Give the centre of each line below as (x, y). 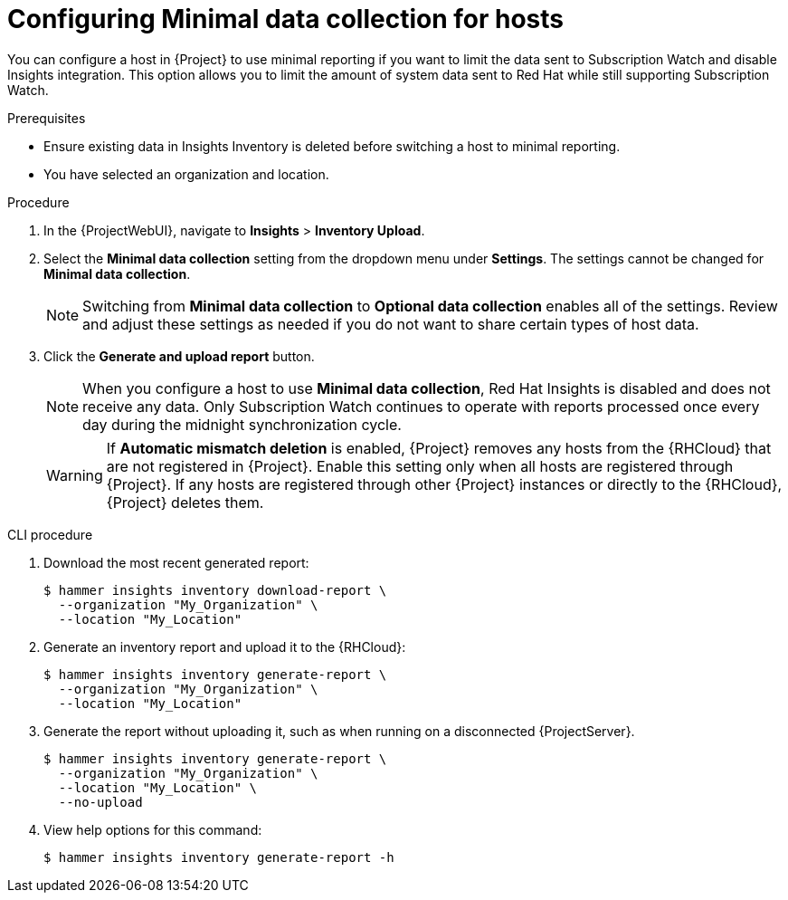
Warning (75, 475)
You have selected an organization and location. (186, 174)
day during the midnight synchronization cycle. (242, 424)
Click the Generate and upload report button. (179, 356)
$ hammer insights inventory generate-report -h (219, 857)
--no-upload (100, 802)
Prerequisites (47, 118)
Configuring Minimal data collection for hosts (285, 19)
